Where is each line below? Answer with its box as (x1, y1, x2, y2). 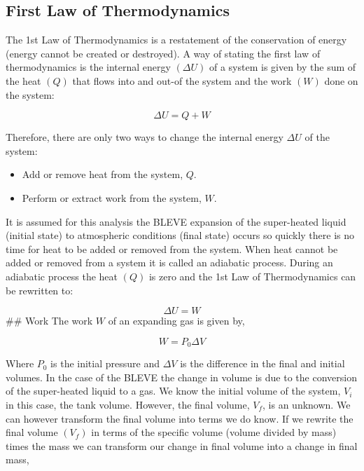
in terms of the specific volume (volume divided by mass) (91, 425, 337, 439)
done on (324, 73, 358, 88)
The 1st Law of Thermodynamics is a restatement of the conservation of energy (6, 32, 347, 47)
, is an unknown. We (262, 397, 351, 411)
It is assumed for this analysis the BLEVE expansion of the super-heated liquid (6, 214, 346, 228)
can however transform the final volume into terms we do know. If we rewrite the (6, 411, 353, 425)
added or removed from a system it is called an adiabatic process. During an (6, 255, 333, 270)
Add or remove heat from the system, (22, 167, 183, 182)
